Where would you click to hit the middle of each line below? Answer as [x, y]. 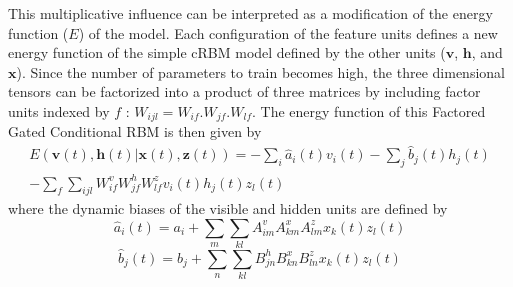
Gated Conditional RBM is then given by [135, 131]
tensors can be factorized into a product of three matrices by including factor [244, 91]
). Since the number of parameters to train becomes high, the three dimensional [260, 71]
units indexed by [59, 110]
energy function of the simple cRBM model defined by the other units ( [227, 52]
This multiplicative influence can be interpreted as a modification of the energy [250, 13]
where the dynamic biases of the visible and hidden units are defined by [228, 208]
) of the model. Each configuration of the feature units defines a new [288, 32]
